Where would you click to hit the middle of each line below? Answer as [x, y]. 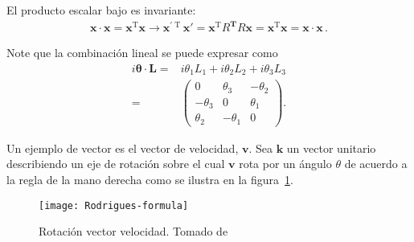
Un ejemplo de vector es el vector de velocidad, [123, 148]
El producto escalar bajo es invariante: [101, 10]
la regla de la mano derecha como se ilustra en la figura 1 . [150, 179]
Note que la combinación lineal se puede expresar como [142, 53]
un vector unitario [331, 148]
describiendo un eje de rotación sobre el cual [116, 164]
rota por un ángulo [285, 164]
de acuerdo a [376, 164]
